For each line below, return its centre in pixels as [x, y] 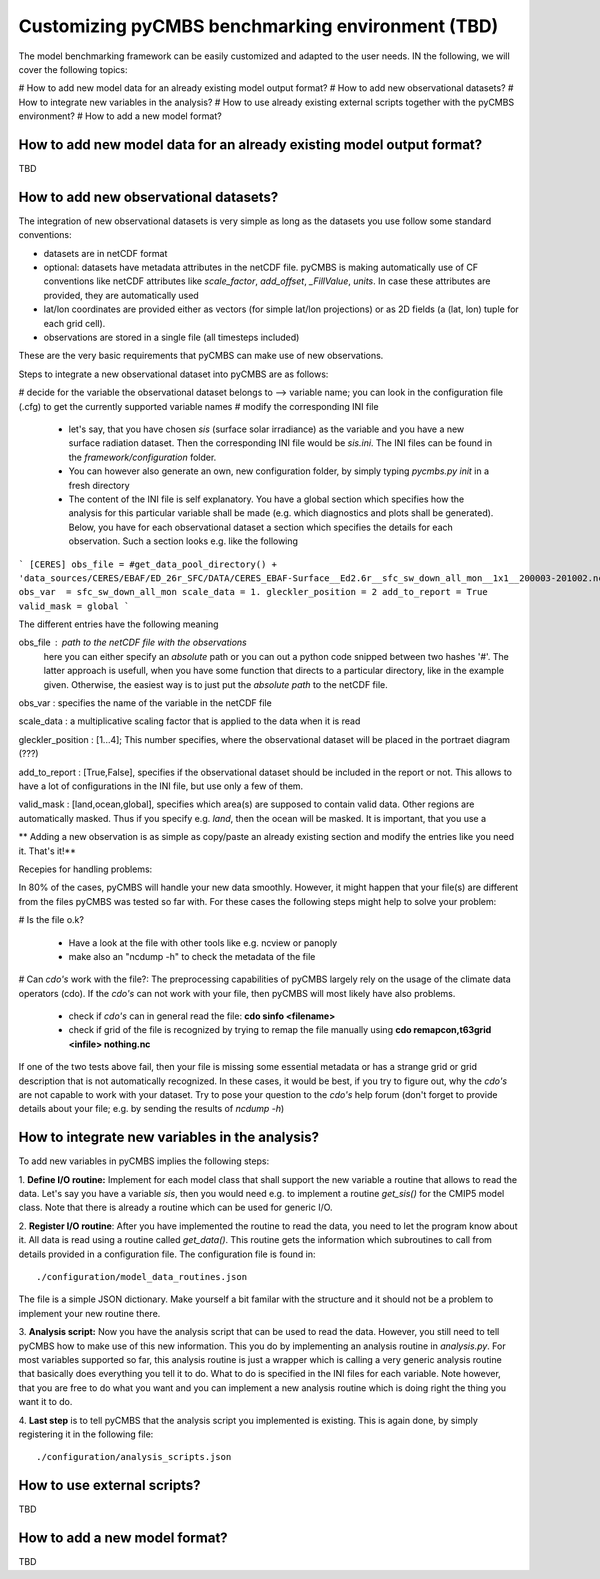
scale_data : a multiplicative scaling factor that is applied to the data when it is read [189, 721]
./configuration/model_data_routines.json [142, 1277]
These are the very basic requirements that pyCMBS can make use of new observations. [201, 356]
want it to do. [45, 1402]
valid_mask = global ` [74, 606]
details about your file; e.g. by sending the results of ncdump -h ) [151, 1109]
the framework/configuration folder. [142, 457]
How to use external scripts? [109, 1485]
